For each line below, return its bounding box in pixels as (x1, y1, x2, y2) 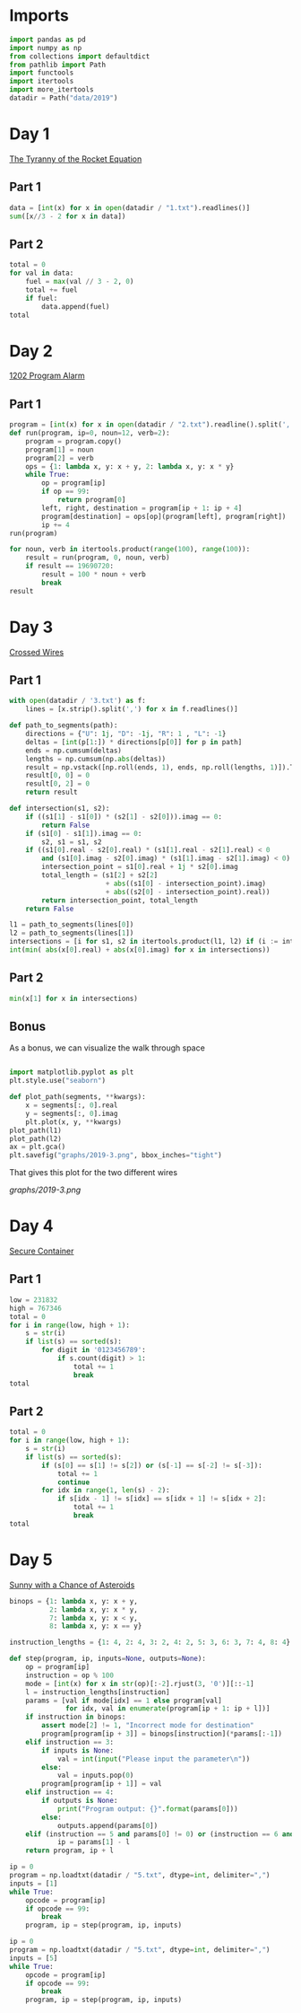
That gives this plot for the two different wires (9, 1167, 177, 1178)
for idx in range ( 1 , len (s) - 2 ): (41, 1486, 170, 1495)
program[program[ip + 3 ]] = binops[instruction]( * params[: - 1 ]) (41, 1729, 282, 1738)
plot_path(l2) (9, 1134, 63, 1143)
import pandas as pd (9, 35, 87, 44)
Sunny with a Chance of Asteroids (9, 1579, 135, 1590)
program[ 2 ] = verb (25, 453, 94, 462)
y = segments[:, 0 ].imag (25, 1109, 118, 1118)
